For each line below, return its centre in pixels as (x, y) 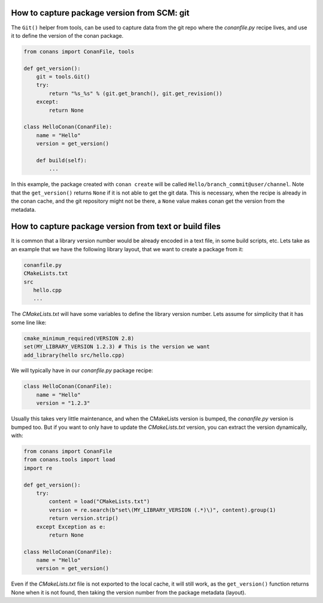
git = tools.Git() (63, 77)
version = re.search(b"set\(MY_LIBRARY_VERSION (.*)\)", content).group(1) (162, 510)
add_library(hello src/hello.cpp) (74, 355)
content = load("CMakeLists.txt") (99, 502)
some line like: (29, 322)
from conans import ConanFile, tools (79, 51)
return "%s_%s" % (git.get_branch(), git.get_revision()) (135, 93)
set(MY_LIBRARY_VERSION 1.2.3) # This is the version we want (117, 347)
